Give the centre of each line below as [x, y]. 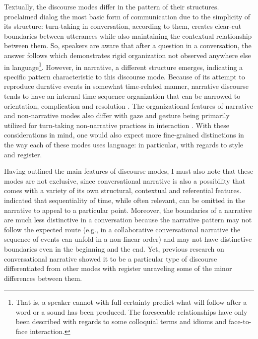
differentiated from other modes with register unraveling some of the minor [118, 268]
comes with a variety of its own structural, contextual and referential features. [123, 190]
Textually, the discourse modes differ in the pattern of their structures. [112, 6]
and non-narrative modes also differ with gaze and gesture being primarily [117, 115]
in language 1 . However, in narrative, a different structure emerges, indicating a [124, 66]
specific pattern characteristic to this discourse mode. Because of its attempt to [125, 76]
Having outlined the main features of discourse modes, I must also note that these [129, 171]
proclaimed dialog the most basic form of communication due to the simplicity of [127, 16]
